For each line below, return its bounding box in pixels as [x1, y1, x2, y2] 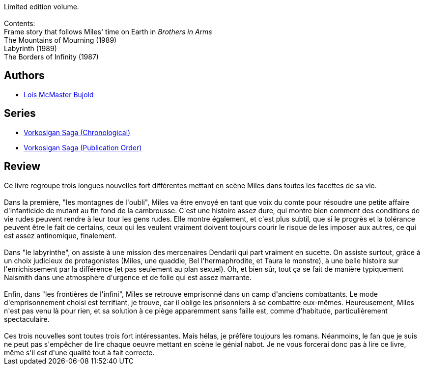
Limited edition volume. [4, 2, 79, 11]
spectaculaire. [4, 314, 50, 323]
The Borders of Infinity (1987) [4, 53, 99, 61]
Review [4, 160, 41, 173]
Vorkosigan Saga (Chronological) [24, 128, 131, 137]
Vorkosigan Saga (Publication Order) [24, 143, 142, 152]
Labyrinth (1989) [4, 44, 57, 53]
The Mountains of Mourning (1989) [4, 36, 117, 44]
